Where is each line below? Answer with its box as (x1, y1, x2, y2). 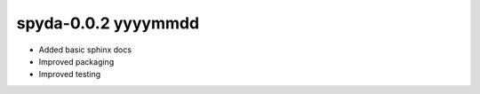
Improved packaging (38, 56, 115, 67)
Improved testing (38, 69, 101, 80)
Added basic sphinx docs (38, 44, 132, 55)
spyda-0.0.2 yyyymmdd (16, 13, 200, 33)
